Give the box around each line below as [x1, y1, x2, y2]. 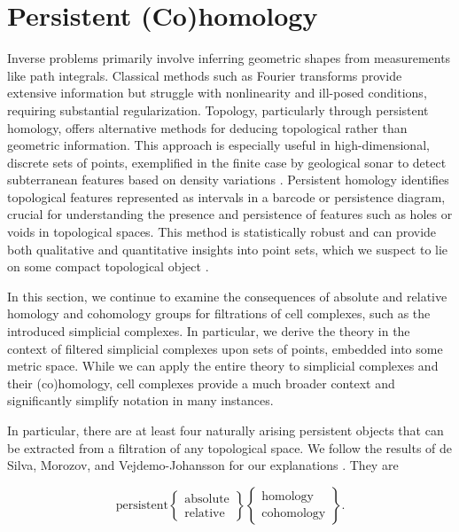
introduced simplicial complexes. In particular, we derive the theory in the [7, 322, 410, 340]
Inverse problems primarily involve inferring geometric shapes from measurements [7, 49, 451, 67]
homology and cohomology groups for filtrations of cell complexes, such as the [7, 304, 431, 323]
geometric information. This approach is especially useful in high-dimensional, [7, 136, 430, 154]
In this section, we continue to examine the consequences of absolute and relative [7, 286, 447, 305]
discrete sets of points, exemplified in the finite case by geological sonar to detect [7, 153, 447, 171]
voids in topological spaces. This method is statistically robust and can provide [7, 223, 437, 241]
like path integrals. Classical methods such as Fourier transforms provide [7, 66, 402, 84]
